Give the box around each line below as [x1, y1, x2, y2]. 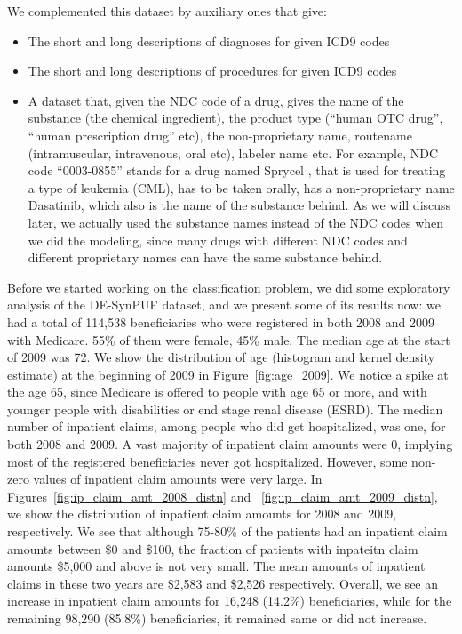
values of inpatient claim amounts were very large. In [33, 469, 323, 488]
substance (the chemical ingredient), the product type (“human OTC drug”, [28, 108, 443, 127]
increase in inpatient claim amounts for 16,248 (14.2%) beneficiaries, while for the [7, 591, 452, 610]
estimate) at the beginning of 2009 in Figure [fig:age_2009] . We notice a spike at [7, 365, 449, 383]
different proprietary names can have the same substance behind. [28, 248, 383, 267]
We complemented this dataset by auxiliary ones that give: [7, 2, 327, 20]
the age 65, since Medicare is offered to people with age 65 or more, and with [7, 382, 427, 401]
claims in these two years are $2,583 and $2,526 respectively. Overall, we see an [7, 574, 439, 592]
